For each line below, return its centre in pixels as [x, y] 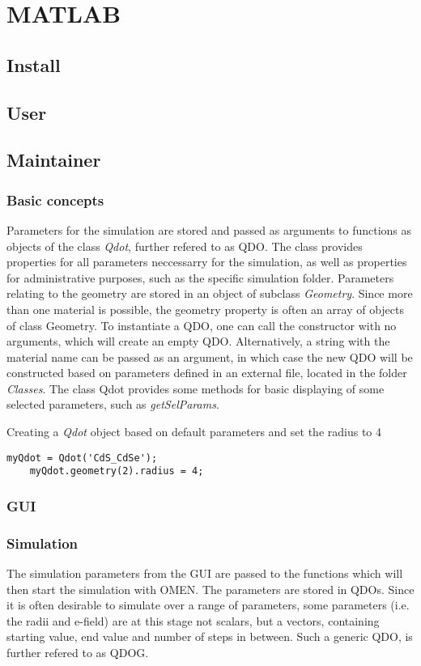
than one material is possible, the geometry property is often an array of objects [206, 309]
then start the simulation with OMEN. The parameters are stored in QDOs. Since [210, 589]
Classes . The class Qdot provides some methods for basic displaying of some [196, 388]
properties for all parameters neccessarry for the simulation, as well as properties [207, 262]
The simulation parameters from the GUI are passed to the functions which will [205, 573]
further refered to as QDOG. [78, 652]
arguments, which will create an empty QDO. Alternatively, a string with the [198, 341]
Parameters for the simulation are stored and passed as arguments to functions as [209, 229]
